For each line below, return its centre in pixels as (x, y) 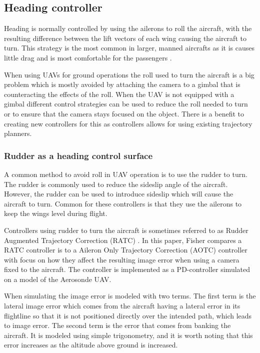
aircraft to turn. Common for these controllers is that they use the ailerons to (123, 203)
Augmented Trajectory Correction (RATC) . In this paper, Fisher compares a (123, 240)
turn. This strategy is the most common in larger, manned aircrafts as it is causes (129, 48)
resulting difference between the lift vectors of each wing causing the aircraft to (125, 38)
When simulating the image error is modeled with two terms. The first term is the (130, 296)
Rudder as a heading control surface (78, 155)
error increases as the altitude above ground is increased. (91, 345)
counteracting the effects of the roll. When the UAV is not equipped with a (119, 94)
